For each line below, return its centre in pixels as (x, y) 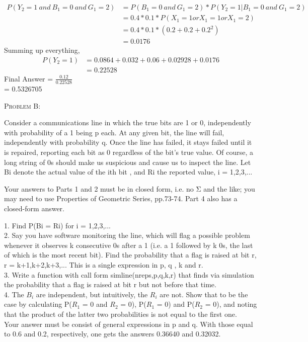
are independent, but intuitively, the (92, 294)
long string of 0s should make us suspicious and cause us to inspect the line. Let (128, 162)
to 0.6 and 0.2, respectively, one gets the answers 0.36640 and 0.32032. (112, 334)
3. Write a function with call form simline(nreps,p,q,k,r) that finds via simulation (129, 274)
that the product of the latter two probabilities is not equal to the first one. (121, 314)
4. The (14, 294)
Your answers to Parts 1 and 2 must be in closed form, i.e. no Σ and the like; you (130, 188)
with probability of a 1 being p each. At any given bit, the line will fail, (114, 132)
